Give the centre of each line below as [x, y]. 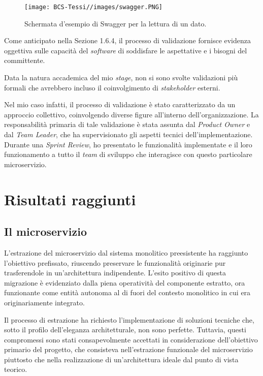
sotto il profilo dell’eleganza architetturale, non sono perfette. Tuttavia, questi [125, 330]
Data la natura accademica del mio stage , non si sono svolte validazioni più [121, 77]
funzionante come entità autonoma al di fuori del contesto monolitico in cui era [127, 292]
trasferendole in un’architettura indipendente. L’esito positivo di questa [115, 273]
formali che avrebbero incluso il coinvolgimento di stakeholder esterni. [112, 87]
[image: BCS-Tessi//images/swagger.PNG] [94, 7]
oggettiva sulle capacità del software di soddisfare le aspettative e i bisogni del [126, 50]
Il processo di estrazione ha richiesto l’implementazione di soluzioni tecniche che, [129, 319]
